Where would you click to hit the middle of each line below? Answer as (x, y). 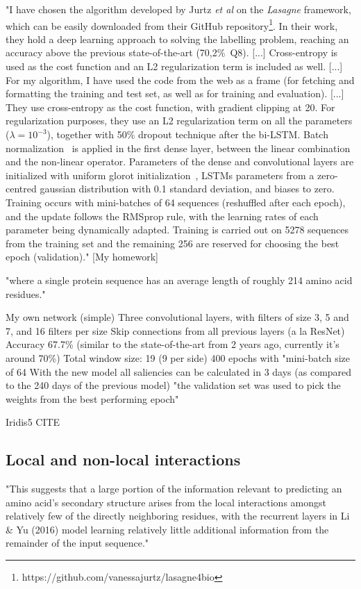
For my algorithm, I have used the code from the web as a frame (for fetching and (180, 80)
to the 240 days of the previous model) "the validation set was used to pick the (173, 385)
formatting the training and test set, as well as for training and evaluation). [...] (175, 93)
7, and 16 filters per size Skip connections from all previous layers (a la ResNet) (175, 330)
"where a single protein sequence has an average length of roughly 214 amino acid (179, 280)
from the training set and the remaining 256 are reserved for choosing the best (173, 243)
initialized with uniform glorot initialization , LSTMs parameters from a (160, 175)
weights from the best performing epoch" (92, 398)
